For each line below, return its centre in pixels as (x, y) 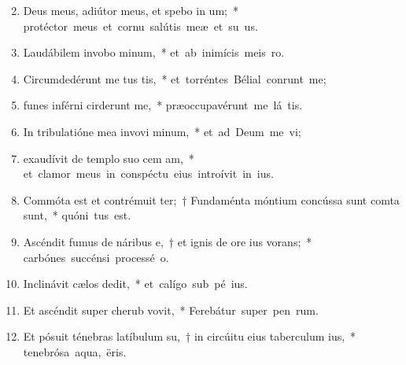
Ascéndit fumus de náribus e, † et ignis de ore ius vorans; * (168, 241)
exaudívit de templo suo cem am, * (109, 158)
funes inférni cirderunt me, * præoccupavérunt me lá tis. (163, 105)
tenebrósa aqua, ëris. (75, 351)
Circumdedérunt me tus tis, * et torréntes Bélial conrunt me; (175, 78)
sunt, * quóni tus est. (77, 215)
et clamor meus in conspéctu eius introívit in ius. (148, 173)
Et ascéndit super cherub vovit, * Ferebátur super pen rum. (171, 310)
